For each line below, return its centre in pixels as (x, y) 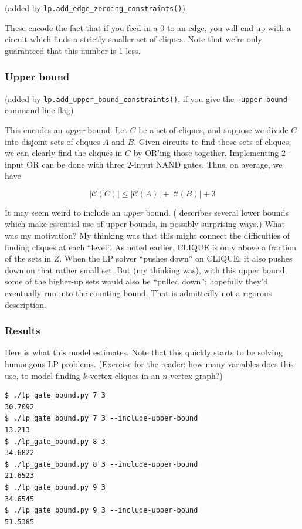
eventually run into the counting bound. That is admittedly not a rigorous (138, 293)
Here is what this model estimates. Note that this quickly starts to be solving (144, 352)
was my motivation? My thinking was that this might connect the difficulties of (147, 235)
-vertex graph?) (195, 375)
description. (26, 304)
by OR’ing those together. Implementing (206, 153)
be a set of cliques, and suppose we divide (213, 129)
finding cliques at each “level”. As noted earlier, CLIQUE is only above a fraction (150, 247)
